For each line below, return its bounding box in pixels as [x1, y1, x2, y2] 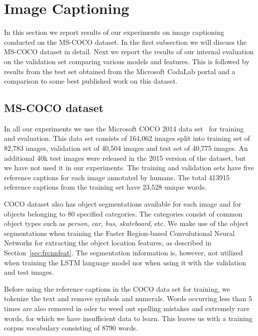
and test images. [4, 267, 54, 277]
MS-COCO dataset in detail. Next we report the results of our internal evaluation [4, 46, 254, 57]
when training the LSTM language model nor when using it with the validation [4, 257, 247, 267]
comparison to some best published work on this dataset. [4, 76, 178, 86]
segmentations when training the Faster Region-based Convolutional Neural [4, 227, 235, 238]
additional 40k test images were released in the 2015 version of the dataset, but [4, 152, 246, 163]
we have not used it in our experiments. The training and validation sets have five [4, 162, 254, 173]
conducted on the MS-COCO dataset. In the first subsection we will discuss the [4, 36, 247, 47]
